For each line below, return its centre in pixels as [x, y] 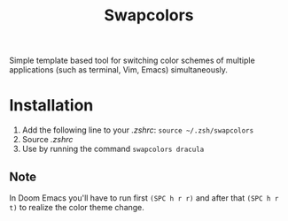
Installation [51, 106]
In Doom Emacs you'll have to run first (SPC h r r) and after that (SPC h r [144, 198]
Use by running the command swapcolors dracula [113, 149]
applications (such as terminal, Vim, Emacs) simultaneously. [119, 70]
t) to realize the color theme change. [77, 207]
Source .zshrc [47, 140]
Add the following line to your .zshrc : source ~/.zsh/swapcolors [138, 130]
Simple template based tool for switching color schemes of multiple [132, 61]
